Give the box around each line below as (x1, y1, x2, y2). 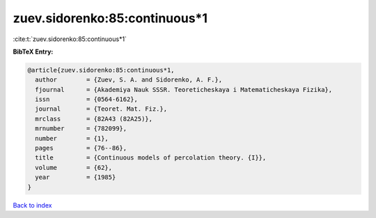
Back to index (13, 201, 52, 209)
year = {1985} (35, 173, 116, 181)
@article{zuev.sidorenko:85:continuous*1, (27, 66, 175, 74)
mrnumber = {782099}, (35, 125, 127, 132)
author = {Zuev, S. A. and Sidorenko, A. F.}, (35, 76, 223, 84)
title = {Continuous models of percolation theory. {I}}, (35, 154, 267, 162)
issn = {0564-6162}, (35, 95, 139, 104)
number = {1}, (35, 134, 109, 142)
